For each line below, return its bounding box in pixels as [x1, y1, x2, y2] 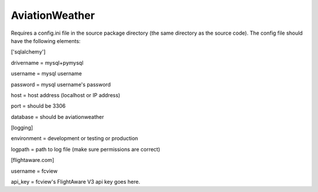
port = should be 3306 [11, 102, 66, 110]
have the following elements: [11, 37, 81, 44]
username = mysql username [11, 70, 82, 77]
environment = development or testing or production [11, 135, 138, 142]
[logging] [11, 124, 34, 131]
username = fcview [11, 167, 58, 174]
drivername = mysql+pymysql [11, 59, 84, 66]
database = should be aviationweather [11, 113, 104, 120]
